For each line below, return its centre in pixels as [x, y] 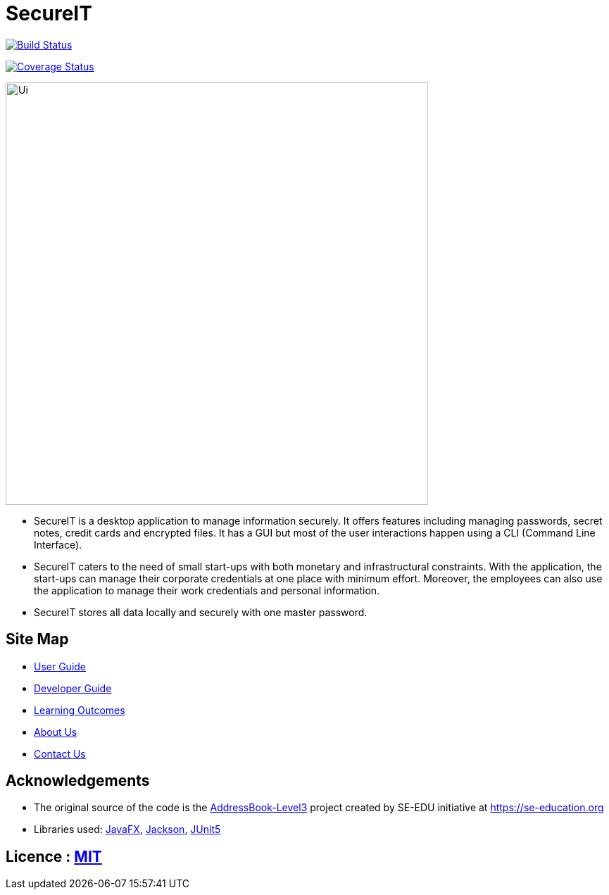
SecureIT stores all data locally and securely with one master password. [201, 612]
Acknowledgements [78, 781]
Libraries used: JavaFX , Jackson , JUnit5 [127, 830]
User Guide [60, 666]
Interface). [58, 544]
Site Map [37, 639]
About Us [56, 732]
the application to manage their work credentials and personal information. [207, 590]
